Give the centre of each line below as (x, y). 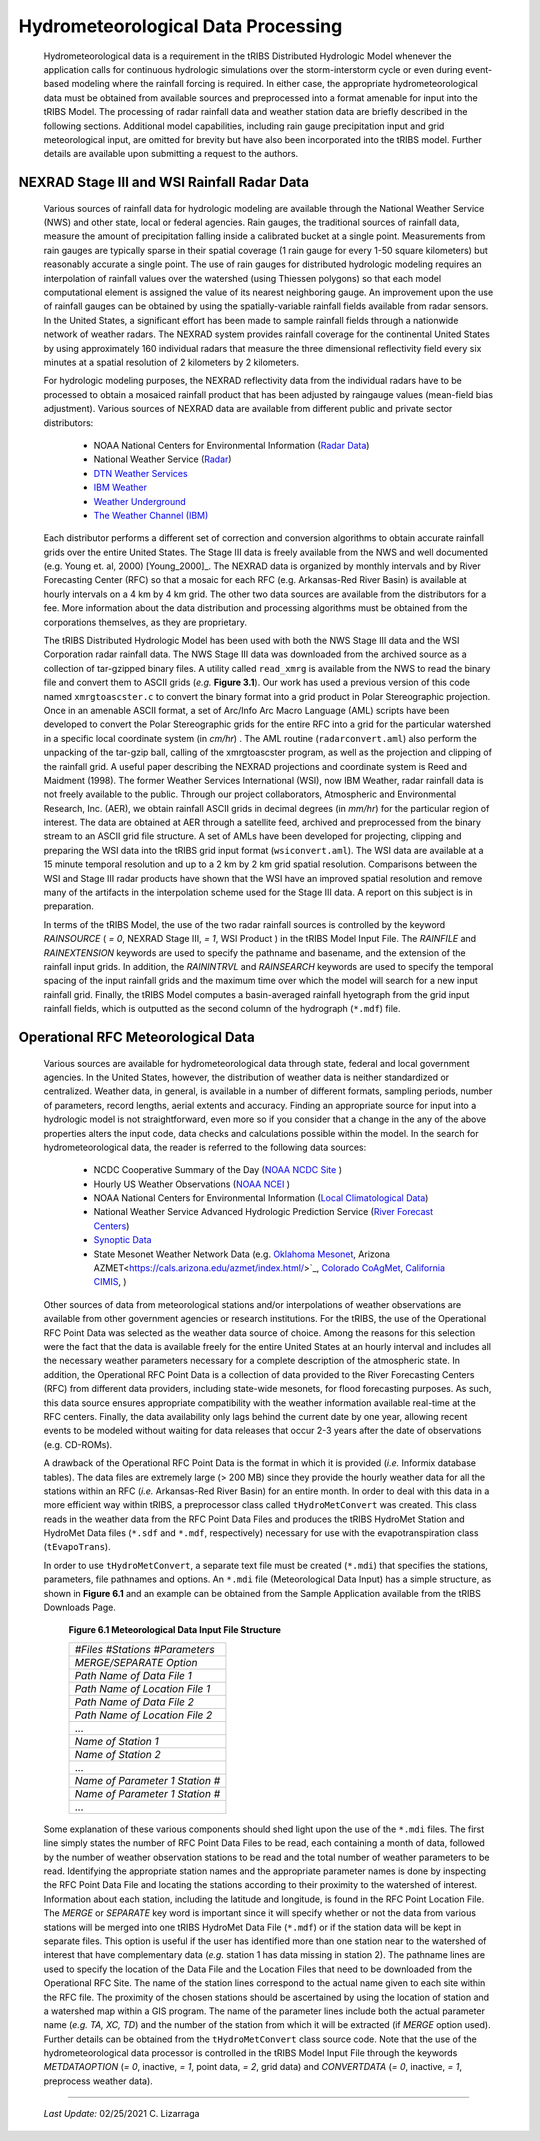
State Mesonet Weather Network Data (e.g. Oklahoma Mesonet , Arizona (241, 1254)
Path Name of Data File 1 (133, 1675)
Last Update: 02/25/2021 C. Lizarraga (121, 2114)
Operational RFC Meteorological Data (136, 1036)
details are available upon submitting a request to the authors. (171, 154)
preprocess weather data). (98, 2081)
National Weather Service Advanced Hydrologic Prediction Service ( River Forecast (263, 1212)
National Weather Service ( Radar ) (162, 459)
